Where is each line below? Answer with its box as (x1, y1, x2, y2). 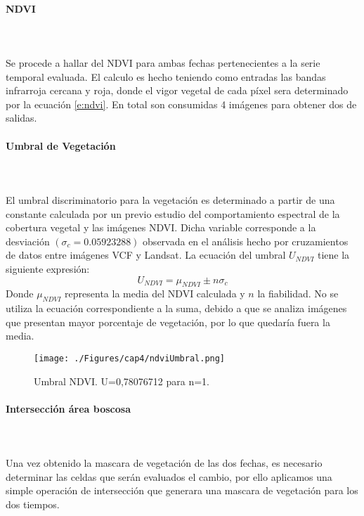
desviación (6, 233, 50, 248)
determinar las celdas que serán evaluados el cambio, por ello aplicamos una (6, 469, 332, 484)
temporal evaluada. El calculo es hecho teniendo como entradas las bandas (6, 69, 326, 84)
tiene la (318, 247, 350, 262)
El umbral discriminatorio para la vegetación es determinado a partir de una (6, 192, 335, 207)
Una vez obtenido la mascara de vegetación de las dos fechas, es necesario (6, 456, 323, 470)
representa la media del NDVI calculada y (65, 286, 245, 301)
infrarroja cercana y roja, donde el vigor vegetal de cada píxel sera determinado (6, 83, 349, 98)
